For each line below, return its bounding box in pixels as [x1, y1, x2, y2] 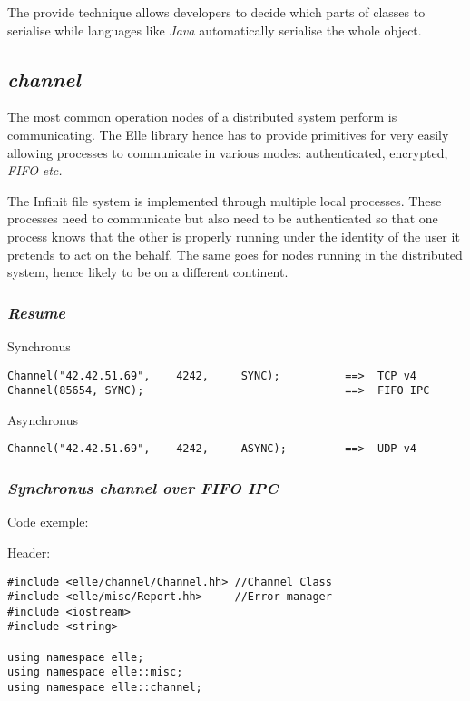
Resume [7, 301, 66, 323]
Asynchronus [7, 410, 78, 429]
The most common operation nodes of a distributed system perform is [7, 107, 397, 126]
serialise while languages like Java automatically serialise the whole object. [7, 20, 422, 39]
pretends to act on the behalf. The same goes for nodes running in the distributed [7, 244, 463, 263]
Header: [7, 542, 51, 561]
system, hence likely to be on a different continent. [7, 262, 289, 281]
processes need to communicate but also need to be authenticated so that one [7, 209, 438, 228]
